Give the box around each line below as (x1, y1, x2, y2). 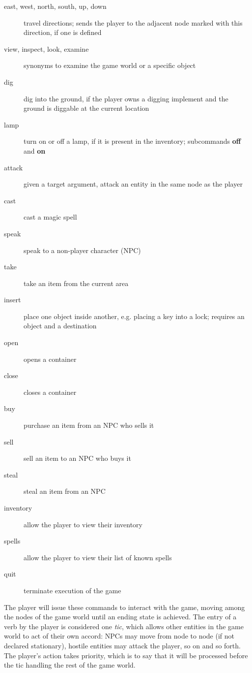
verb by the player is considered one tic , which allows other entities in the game (4, 621, 244, 631)
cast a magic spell (24, 212, 77, 222)
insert (4, 294, 21, 305)
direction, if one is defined (24, 27, 102, 37)
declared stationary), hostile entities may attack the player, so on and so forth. (4, 640, 241, 650)
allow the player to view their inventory (24, 519, 143, 529)
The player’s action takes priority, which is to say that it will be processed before (4, 650, 248, 660)
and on (24, 145, 46, 156)
